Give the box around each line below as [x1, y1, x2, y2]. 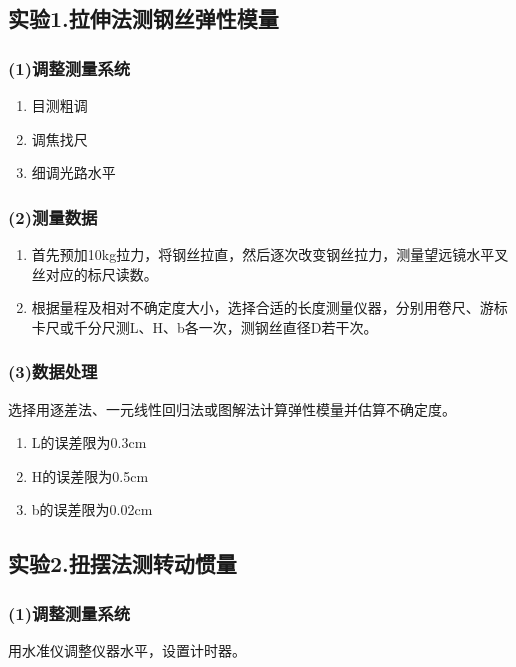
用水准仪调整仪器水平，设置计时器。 [8, 639, 246, 660]
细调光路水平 [31, 162, 116, 183]
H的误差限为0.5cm [31, 465, 149, 486]
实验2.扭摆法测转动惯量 [8, 548, 237, 579]
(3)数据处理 [8, 359, 98, 384]
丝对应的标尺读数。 [31, 263, 158, 284]
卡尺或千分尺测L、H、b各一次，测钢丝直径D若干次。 [31, 316, 378, 337]
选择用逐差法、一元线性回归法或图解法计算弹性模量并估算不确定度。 [8, 398, 456, 419]
